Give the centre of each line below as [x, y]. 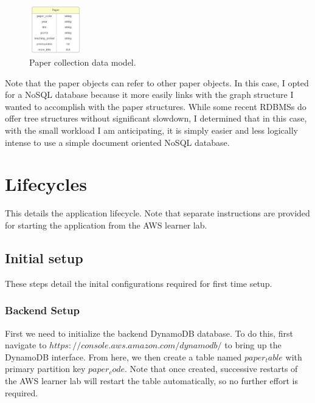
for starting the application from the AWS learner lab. [106, 225]
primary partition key [45, 369]
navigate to [26, 345]
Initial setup [44, 257]
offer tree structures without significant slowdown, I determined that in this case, [156, 118]
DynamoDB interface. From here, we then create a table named [123, 356]
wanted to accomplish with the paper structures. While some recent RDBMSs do [156, 106]
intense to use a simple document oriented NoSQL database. [117, 142]
